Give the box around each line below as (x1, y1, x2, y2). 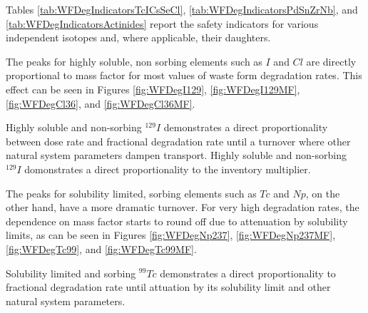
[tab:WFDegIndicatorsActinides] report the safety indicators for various (6, 16, 319, 31)
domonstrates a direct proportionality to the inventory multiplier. (24, 161, 311, 176)
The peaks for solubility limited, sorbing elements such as (6, 185, 257, 200)
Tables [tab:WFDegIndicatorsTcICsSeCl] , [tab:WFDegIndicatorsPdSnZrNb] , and (6, 2, 358, 16)
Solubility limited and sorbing (6, 265, 136, 280)
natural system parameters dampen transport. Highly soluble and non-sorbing (6, 148, 347, 163)
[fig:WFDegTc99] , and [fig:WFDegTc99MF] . (6, 241, 197, 256)
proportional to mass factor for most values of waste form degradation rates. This (6, 68, 362, 83)
